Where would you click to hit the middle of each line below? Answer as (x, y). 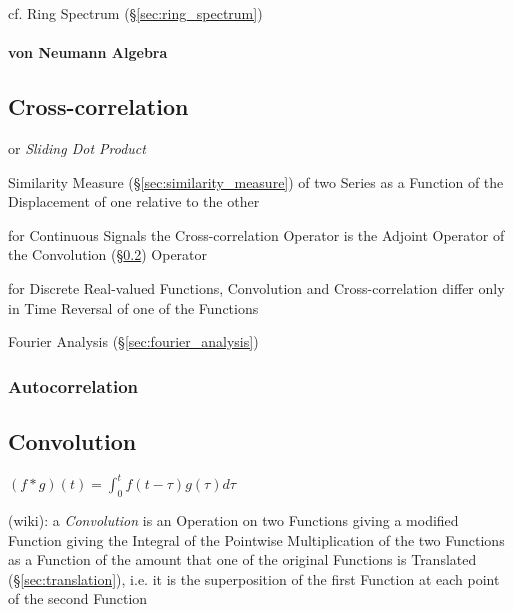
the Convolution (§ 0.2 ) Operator (108, 254)
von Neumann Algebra (88, 52)
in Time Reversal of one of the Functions (133, 307)
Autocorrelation (73, 385)
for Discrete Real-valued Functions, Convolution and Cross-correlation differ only (256, 287)
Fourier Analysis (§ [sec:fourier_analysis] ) (133, 341)
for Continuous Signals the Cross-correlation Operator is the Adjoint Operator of (256, 234)
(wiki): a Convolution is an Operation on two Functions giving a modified (233, 520)
